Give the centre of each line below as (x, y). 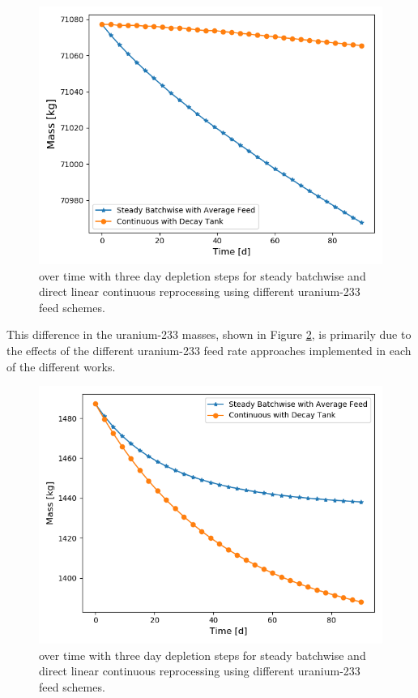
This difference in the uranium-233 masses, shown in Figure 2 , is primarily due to (209, 334)
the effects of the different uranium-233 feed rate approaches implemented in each (209, 350)
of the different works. (61, 366)
